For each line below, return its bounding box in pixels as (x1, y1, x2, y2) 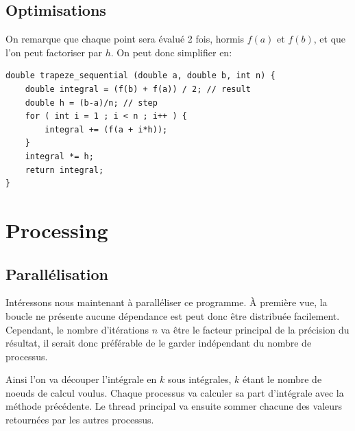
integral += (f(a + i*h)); (45, 124, 168, 135)
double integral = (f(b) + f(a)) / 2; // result (25, 84, 251, 94)
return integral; (25, 165, 104, 175)
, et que (313, 32, 346, 46)
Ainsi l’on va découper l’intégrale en (5, 372, 157, 386)
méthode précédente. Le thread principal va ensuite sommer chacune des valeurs (5, 399, 343, 413)
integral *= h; (25, 151, 94, 161)
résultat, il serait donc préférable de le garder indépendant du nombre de (5, 336, 312, 350)
